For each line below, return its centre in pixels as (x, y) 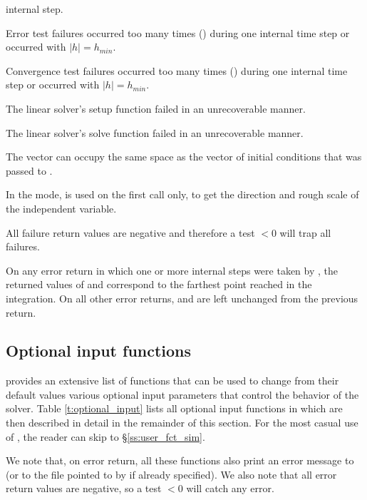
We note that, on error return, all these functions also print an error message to (180, 460)
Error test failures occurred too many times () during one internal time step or (178, 32)
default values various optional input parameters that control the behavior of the (182, 394)
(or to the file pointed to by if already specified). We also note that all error (171, 474)
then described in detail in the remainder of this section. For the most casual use (182, 423)
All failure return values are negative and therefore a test (130, 232)
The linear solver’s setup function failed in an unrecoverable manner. (156, 108)
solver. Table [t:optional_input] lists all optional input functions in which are (174, 408)
